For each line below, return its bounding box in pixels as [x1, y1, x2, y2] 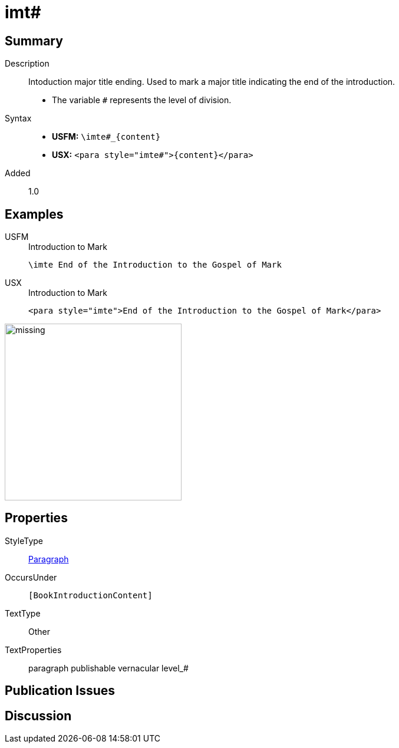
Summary [5, 33, 63, 48]
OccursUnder [5, 572, 57, 582]
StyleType [5, 535, 43, 546]
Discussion [5, 708, 72, 723]
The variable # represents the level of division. [52, 95, 232, 106]
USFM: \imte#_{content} [52, 131, 161, 142]
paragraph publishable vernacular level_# [28, 663, 189, 673]
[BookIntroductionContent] [28, 590, 153, 600]
